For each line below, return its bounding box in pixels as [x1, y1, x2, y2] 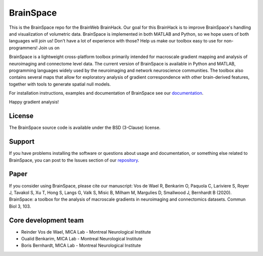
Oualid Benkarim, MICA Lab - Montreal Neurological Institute [21, 236, 143, 242]
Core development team [9, 216, 84, 224]
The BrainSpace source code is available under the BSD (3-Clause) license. [9, 125, 161, 130]
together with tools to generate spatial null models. [9, 81, 111, 87]
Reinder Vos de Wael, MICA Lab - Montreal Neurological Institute [21, 229, 151, 235]
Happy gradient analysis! [9, 99, 59, 105]
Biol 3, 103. [9, 203, 31, 209]
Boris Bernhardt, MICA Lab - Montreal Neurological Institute [21, 242, 141, 249]
